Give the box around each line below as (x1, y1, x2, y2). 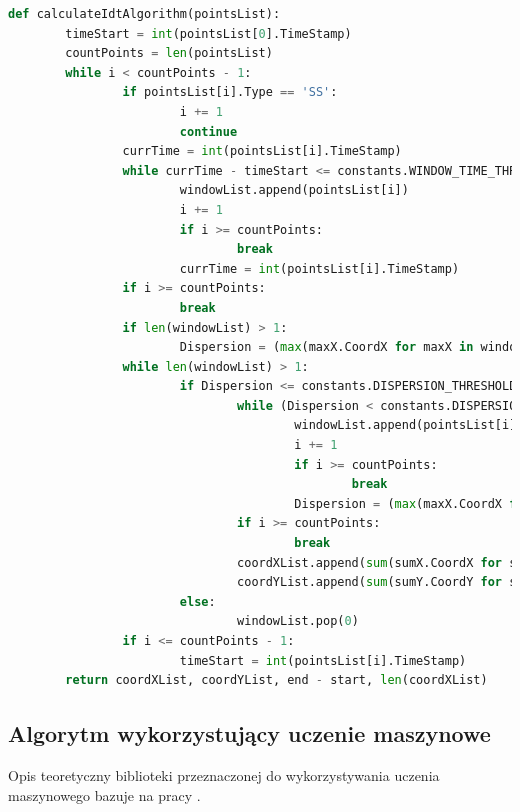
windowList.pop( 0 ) (237, 614, 359, 629)
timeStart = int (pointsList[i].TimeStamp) (179, 653, 467, 668)
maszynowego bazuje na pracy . (8, 784, 201, 805)
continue (179, 124, 238, 139)
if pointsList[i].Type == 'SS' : (122, 85, 338, 100)
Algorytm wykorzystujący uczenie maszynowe (8, 718, 491, 749)
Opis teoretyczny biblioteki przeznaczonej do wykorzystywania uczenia (8, 764, 440, 785)
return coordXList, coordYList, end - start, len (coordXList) (65, 673, 488, 688)
